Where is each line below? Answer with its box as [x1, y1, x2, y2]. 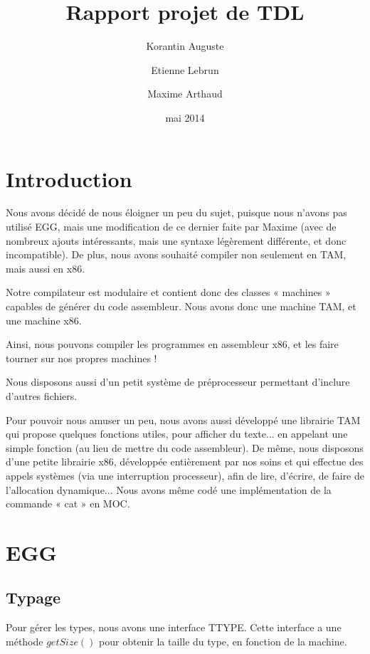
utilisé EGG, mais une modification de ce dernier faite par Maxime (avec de [6, 219, 337, 234]
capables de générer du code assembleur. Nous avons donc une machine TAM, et [6, 299, 356, 313]
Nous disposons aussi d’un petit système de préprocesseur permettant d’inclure [6, 374, 350, 389]
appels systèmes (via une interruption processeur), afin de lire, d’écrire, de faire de [6, 468, 364, 482]
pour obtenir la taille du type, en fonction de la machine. [99, 633, 347, 648]
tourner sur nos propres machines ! [6, 350, 157, 365]
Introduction [6, 164, 132, 193]
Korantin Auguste [146, 38, 224, 53]
